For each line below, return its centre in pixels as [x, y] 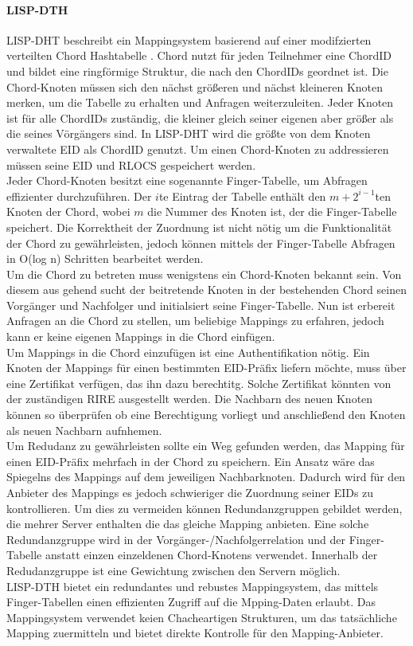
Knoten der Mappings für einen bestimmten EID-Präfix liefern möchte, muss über [206, 368]
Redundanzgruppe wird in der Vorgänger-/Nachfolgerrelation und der [176, 539]
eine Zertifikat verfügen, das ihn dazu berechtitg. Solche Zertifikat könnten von [199, 383]
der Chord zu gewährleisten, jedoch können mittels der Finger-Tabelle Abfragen [201, 243]
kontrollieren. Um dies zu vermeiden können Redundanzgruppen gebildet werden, [205, 508]
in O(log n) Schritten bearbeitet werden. [105, 258]
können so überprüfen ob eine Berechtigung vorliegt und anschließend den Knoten [206, 415]
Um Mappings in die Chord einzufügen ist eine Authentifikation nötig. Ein [188, 352]
